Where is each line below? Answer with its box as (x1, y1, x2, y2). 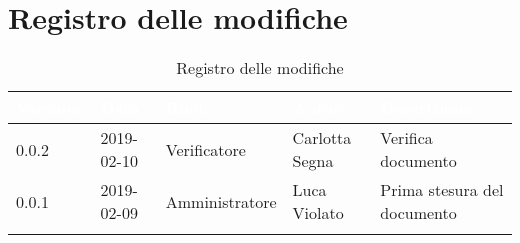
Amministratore (165, 189, 277, 213)
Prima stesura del (380, 178, 504, 202)
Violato (292, 201, 344, 225)
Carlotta (292, 126, 352, 150)
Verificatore (165, 137, 246, 161)
